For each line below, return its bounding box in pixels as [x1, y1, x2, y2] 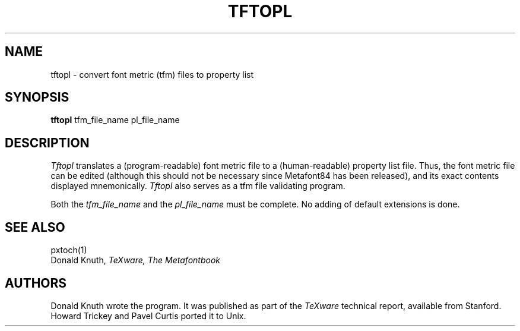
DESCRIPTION [5, 135, 90, 150]
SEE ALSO [5, 219, 65, 235]
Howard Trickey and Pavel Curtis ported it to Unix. [50, 310, 246, 321]
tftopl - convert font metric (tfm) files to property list [50, 69, 254, 80]
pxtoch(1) [50, 245, 87, 256]
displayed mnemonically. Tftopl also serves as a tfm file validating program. [50, 181, 345, 191]
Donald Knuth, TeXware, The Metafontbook [50, 255, 220, 266]
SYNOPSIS [5, 90, 69, 105]
